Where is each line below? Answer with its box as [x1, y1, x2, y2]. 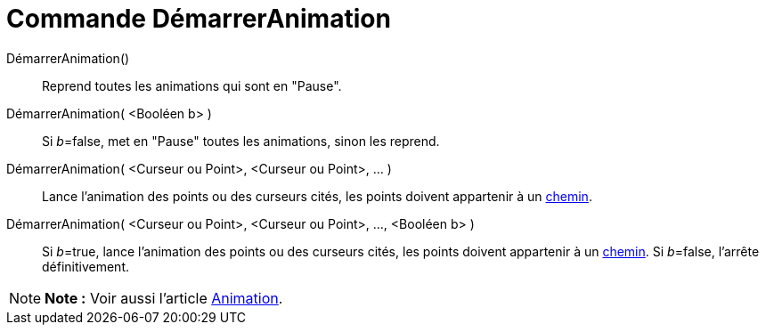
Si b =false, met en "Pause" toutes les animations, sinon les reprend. [42, 133, 440, 149]
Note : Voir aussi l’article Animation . [45, 288, 283, 307]
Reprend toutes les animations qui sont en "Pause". [42, 77, 342, 93]
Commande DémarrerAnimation [6, 4, 391, 34]
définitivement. [42, 258, 130, 274]
